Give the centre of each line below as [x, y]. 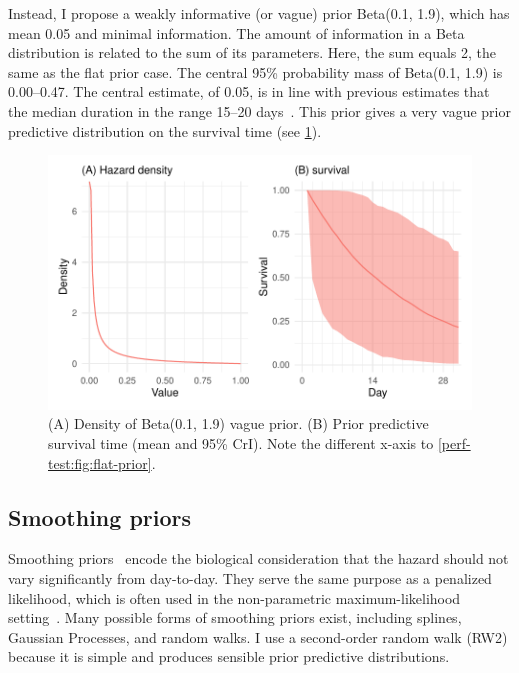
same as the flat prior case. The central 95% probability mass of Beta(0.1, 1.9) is [255, 71]
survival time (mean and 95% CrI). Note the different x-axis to [241, 442]
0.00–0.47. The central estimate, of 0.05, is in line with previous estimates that [249, 91]
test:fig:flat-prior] [100, 462]
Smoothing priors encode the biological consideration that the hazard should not [258, 558]
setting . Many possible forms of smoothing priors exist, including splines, [235, 617]
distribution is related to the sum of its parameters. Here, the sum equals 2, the [252, 52]
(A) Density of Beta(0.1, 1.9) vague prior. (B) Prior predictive [238, 423]
